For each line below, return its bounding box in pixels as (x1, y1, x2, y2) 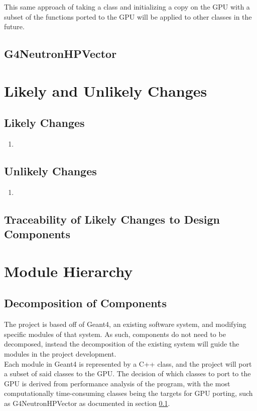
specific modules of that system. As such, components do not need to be (4, 328, 226, 339)
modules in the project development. (4, 349, 116, 359)
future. (4, 21, 25, 32)
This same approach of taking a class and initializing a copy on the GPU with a (4, 2, 250, 12)
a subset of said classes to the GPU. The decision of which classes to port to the (4, 368, 251, 379)
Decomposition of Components (4, 295, 167, 311)
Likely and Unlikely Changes (4, 80, 207, 101)
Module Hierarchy (4, 260, 133, 281)
